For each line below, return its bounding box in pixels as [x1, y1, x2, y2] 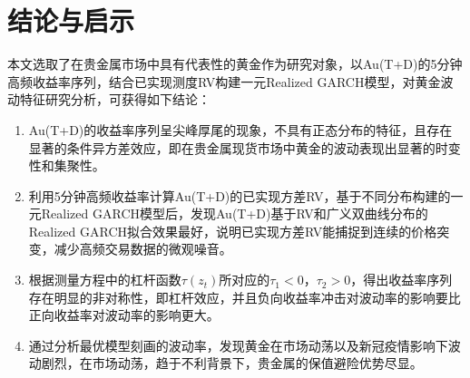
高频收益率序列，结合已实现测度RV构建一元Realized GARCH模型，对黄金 [7, 72, 441, 91]
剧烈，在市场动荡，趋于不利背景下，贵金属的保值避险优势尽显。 [41, 354, 423, 373]
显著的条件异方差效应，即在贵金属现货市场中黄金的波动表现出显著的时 [28, 138, 448, 157]
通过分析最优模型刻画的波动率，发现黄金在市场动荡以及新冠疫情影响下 [28, 335, 448, 354]
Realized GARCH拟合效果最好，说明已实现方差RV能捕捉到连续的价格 [28, 221, 437, 240]
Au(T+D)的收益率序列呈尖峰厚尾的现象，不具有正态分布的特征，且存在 [28, 120, 453, 139]
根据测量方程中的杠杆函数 [28, 270, 181, 289]
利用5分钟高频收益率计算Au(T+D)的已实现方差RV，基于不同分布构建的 [28, 186, 451, 205]
